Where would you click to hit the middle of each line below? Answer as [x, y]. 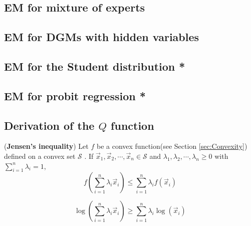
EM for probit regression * [75, 95]
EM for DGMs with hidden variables [102, 37]
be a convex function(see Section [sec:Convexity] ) [172, 146]
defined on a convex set [40, 156]
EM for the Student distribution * [95, 66]
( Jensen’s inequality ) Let [46, 146]
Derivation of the [49, 125]
